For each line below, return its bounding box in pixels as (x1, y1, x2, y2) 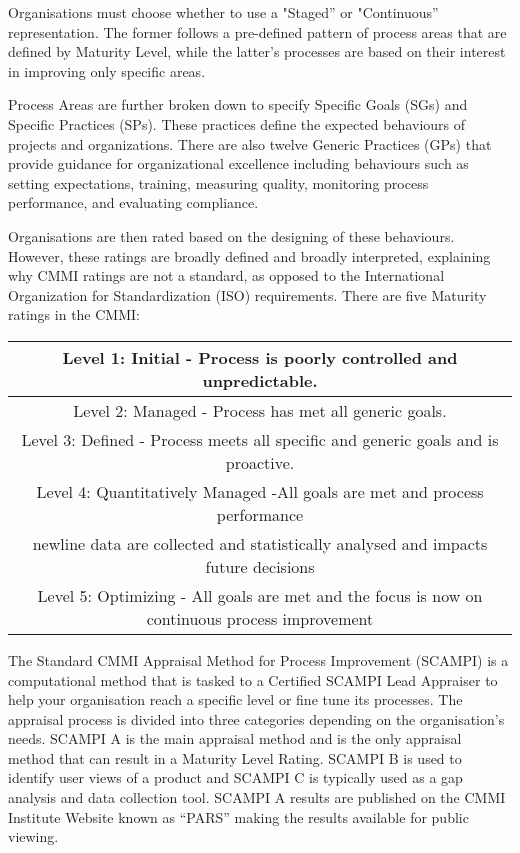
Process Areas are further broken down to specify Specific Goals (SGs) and (8, 94, 468, 115)
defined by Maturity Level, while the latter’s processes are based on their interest (8, 41, 506, 62)
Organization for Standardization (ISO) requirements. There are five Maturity (8, 284, 487, 305)
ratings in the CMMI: (8, 304, 140, 325)
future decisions (205, 554, 315, 578)
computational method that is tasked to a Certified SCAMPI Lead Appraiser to (8, 669, 498, 690)
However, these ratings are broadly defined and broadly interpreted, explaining (8, 245, 491, 266)
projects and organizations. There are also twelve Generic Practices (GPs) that (8, 133, 492, 154)
